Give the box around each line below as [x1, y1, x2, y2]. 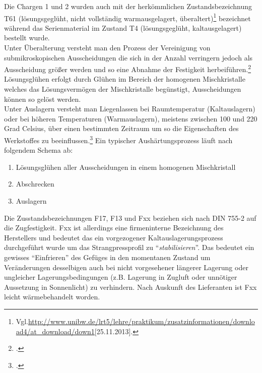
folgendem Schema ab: [4, 145, 73, 155]
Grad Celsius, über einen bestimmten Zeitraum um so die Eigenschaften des [4, 123, 239, 134]
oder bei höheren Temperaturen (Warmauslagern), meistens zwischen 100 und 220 [4, 113, 257, 123]
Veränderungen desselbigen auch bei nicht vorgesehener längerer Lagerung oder [4, 262, 248, 272]
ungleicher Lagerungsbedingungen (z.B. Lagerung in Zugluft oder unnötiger [4, 272, 237, 282]
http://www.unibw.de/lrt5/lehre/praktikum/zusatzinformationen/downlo [28, 316, 255, 326]
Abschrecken [16, 178, 54, 189]
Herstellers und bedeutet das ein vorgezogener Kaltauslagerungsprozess [4, 232, 223, 242]
